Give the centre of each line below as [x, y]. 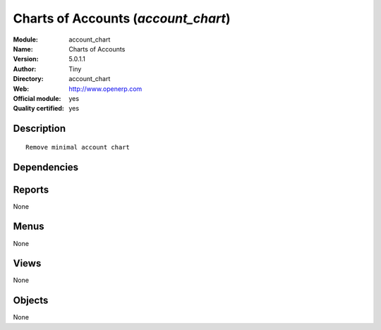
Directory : [28, 79]
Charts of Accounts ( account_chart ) [122, 18]
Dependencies [46, 167]
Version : [26, 59]
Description [40, 129]
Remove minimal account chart [78, 147]
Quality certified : [39, 109]
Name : [23, 49]
